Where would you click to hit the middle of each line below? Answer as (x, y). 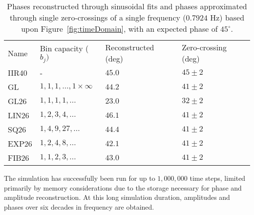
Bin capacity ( (64, 48)
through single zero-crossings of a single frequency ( (98, 17)
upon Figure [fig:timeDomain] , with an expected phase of (119, 29)
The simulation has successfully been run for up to (80, 178)
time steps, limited (218, 178)
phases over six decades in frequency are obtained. (79, 206)
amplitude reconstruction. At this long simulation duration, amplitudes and (117, 197)
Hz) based (227, 17)
